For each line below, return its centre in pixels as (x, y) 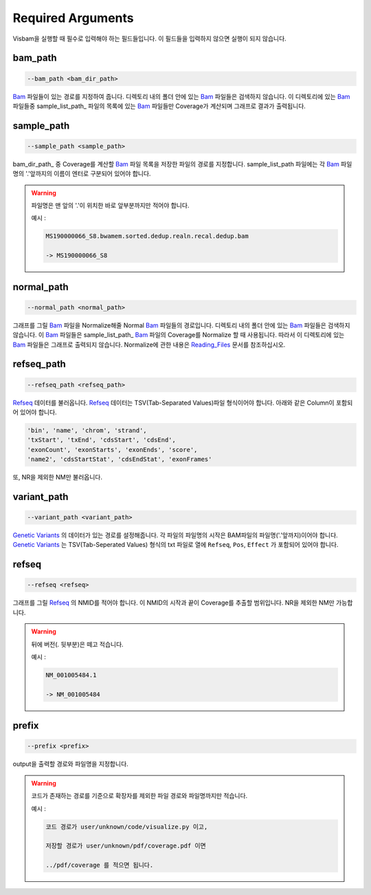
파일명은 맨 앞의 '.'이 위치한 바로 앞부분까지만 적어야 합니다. (110, 206)
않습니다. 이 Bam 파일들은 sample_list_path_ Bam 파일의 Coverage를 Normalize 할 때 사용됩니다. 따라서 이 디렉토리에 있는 (179, 335)
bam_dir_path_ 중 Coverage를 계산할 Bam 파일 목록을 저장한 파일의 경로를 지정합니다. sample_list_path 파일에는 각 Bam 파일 (182, 164)
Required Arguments (73, 18)
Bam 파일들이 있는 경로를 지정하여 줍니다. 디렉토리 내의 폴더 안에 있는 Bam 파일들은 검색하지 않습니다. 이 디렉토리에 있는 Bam (181, 96)
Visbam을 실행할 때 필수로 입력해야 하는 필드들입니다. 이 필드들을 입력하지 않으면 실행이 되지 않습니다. (149, 39)
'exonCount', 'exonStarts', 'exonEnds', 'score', (112, 450)
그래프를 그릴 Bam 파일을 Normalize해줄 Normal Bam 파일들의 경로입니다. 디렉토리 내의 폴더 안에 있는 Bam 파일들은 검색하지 (181, 325)
